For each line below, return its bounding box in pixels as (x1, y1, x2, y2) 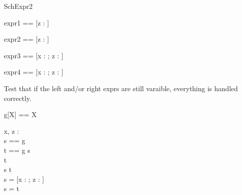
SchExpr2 (4, 1, 33, 11)
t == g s (4, 145, 30, 155)
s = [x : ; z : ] (4, 173, 44, 184)
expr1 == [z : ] (4, 17, 49, 27)
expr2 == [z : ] (4, 34, 49, 44)
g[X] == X (4, 109, 37, 120)
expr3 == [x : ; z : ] (4, 50, 64, 60)
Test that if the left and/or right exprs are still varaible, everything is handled (4, 83, 238, 93)
